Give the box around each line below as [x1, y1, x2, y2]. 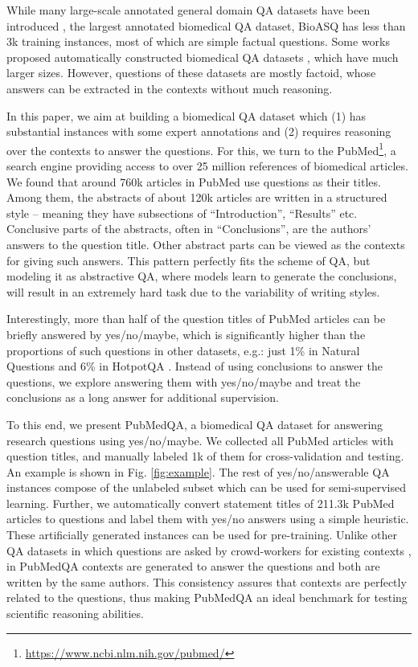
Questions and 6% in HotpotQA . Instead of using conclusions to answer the [6, 358, 383, 374]
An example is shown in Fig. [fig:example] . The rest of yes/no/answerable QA [6, 463, 390, 480]
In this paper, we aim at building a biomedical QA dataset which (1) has [6, 107, 367, 124]
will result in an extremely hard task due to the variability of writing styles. [6, 283, 380, 300]
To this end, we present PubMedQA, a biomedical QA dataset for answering [6, 415, 383, 432]
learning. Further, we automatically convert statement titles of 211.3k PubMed [6, 494, 395, 511]
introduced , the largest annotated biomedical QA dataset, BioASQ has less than [6, 17, 406, 34]
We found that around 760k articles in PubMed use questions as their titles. [6, 173, 381, 190]
